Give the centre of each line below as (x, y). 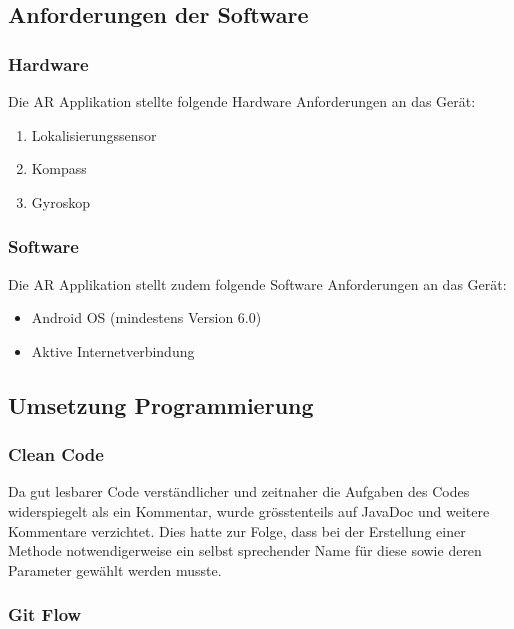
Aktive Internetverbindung (113, 350)
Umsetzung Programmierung (161, 404)
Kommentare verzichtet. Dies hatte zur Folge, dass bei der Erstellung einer (237, 530)
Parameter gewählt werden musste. (115, 569)
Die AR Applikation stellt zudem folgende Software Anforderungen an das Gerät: (257, 283)
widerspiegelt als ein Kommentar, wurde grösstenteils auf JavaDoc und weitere (249, 510)
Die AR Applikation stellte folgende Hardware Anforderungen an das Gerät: (242, 101)
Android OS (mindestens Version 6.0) (146, 317)
